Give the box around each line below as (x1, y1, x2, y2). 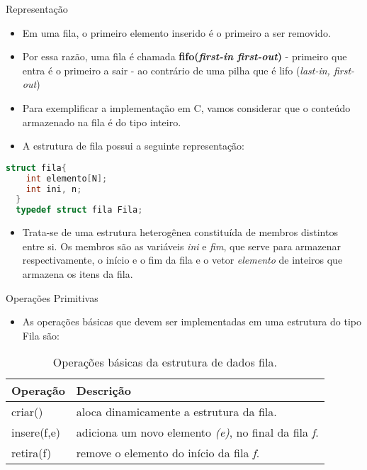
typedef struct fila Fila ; (16, 205, 143, 216)
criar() (11, 403, 43, 420)
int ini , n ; (26, 184, 82, 194)
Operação (11, 382, 65, 399)
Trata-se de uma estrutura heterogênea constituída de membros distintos (22, 225, 338, 240)
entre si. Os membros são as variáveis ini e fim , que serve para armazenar (22, 238, 341, 253)
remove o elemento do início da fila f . (76, 444, 260, 461)
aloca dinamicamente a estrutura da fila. (76, 403, 277, 420)
